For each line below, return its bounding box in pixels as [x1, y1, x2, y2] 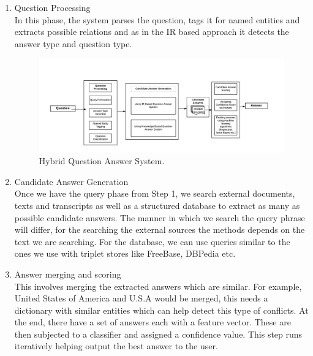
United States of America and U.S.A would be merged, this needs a [14, 292, 268, 305]
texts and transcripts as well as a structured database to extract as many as [14, 199, 300, 211]
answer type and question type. [14, 37, 132, 50]
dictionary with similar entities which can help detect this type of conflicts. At [14, 303, 309, 316]
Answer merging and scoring [14, 267, 121, 280]
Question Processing [14, 1, 91, 13]
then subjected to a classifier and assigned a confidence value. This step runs [14, 327, 303, 340]
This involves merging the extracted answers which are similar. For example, [14, 279, 302, 292]
